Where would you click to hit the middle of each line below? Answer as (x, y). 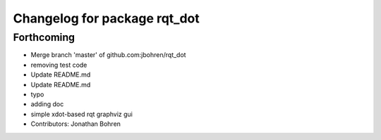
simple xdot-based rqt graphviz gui (82, 114)
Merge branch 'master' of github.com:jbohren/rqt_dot (108, 55)
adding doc (47, 104)
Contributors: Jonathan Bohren (76, 124)
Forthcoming (44, 37)
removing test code (59, 65)
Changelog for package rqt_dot (107, 18)
